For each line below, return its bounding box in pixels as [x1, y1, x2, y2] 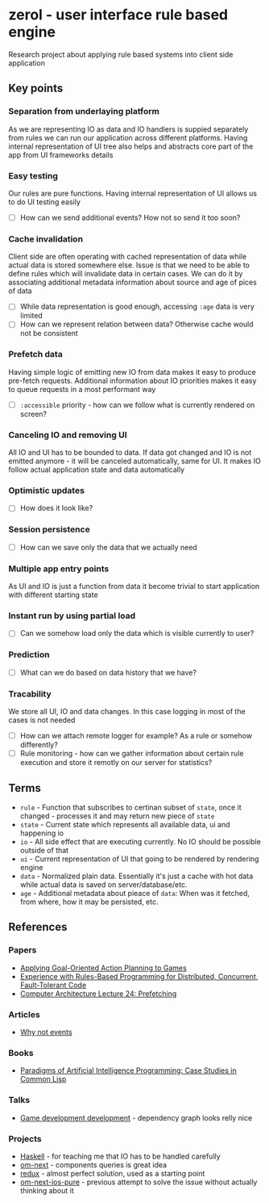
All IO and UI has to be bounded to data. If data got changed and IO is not [8, 448, 252, 457]
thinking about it [19, 1185, 74, 1195]
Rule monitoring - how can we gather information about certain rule [19, 749, 244, 759]
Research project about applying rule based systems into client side [8, 49, 234, 59]
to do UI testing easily [8, 196, 81, 207]
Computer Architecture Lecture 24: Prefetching [19, 988, 177, 999]
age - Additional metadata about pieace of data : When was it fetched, [19, 889, 250, 898]
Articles [8, 1008, 40, 1020]
